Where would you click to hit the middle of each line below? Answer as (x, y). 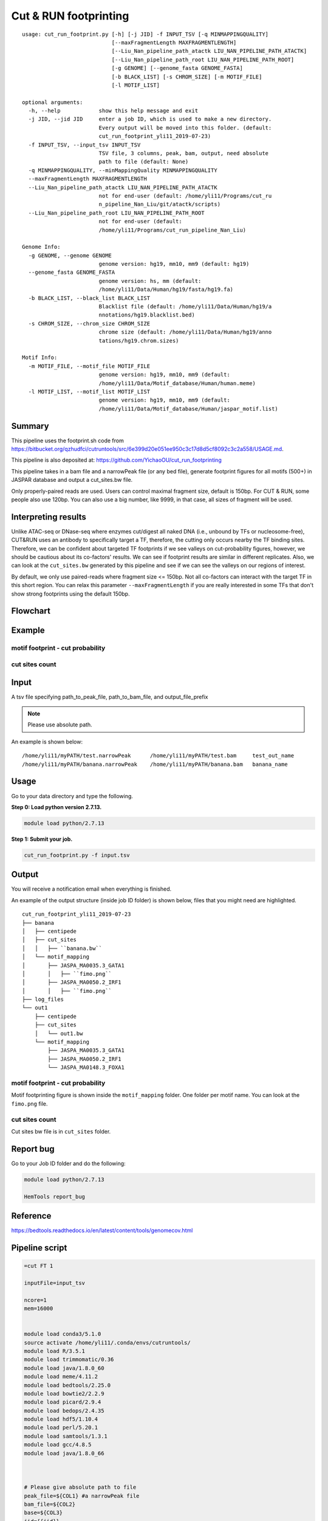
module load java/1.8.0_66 (64, 1453)
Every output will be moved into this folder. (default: (185, 127)
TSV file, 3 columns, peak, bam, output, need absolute (184, 153)
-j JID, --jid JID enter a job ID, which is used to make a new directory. (150, 119)
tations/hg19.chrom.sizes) (139, 340)
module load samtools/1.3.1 (66, 1436)
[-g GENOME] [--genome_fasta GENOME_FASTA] (177, 68)
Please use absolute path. (60, 725)
